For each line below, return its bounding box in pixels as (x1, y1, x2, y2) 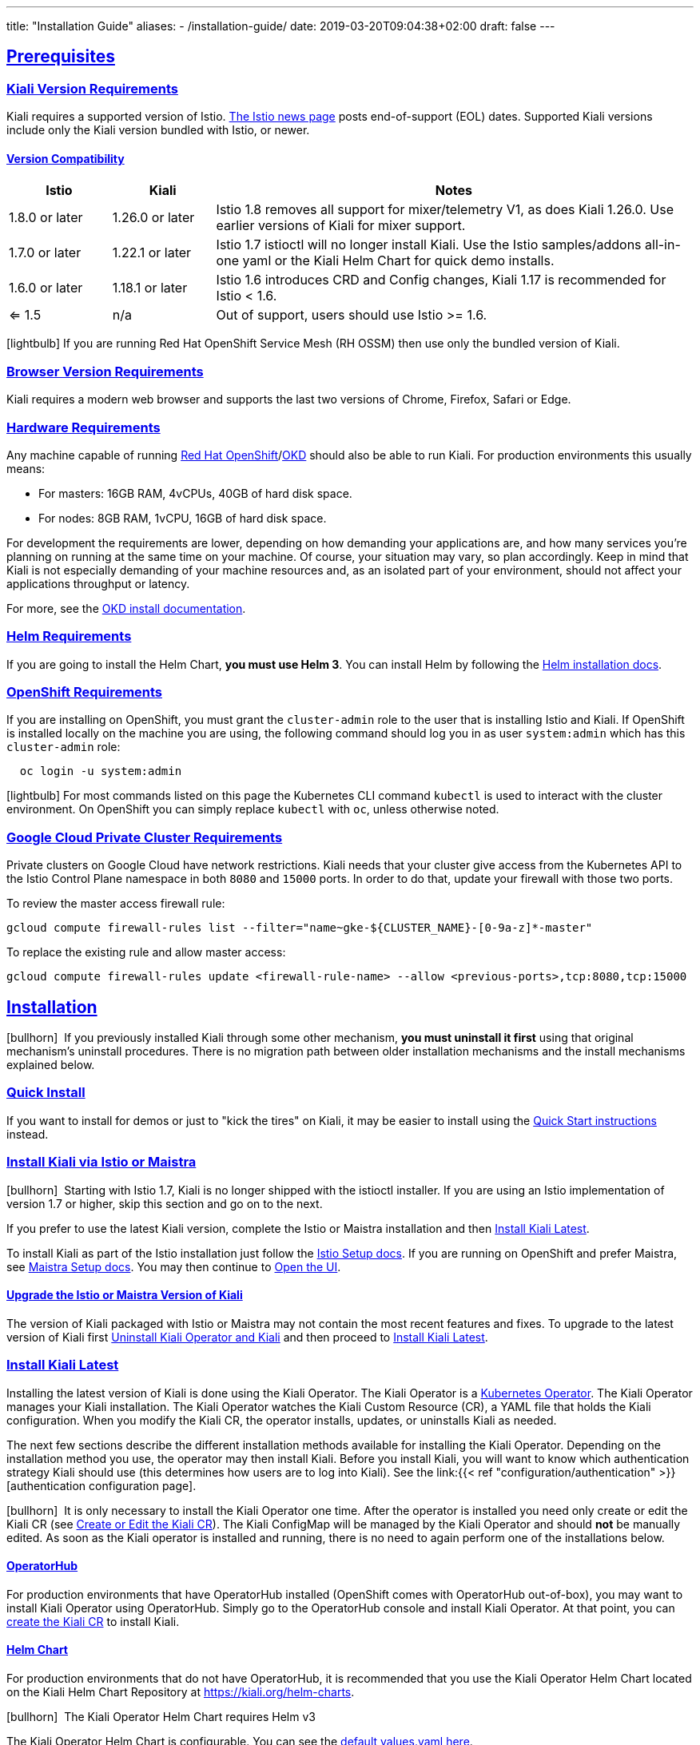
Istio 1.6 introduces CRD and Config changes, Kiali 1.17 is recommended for (216, 272, 666, 288)
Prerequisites (6, 46, 115, 67)
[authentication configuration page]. (6, 1478, 197, 1493)
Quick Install (6, 1084, 86, 1101)
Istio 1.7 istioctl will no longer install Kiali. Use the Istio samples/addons (216, 237, 642, 253)
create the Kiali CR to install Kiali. (6, 1614, 180, 1628)
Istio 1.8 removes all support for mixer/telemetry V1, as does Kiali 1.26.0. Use (216, 201, 674, 218)
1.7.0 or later (9, 244, 82, 261)
